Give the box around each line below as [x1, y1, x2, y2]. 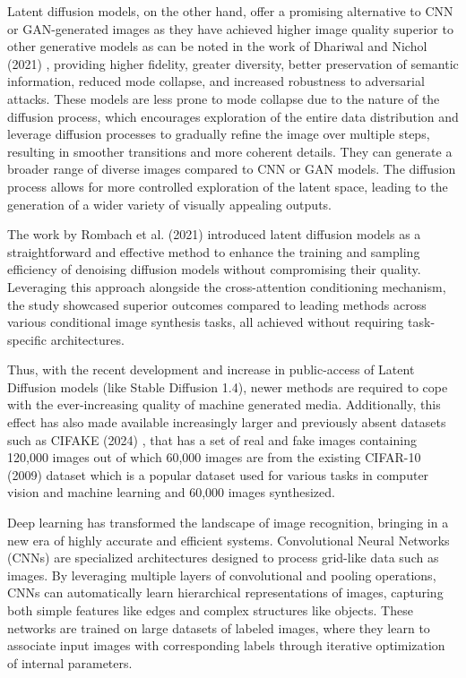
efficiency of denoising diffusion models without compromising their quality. [7, 260, 421, 279]
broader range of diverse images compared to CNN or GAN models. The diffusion [7, 159, 456, 178]
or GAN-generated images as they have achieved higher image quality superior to [7, 19, 453, 38]
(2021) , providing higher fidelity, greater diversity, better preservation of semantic [7, 54, 459, 73]
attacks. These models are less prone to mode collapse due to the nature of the [7, 89, 440, 107]
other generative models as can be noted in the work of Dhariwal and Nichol [7, 37, 427, 56]
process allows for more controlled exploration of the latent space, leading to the [7, 176, 448, 195]
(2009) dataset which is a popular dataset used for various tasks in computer [7, 465, 429, 484]
